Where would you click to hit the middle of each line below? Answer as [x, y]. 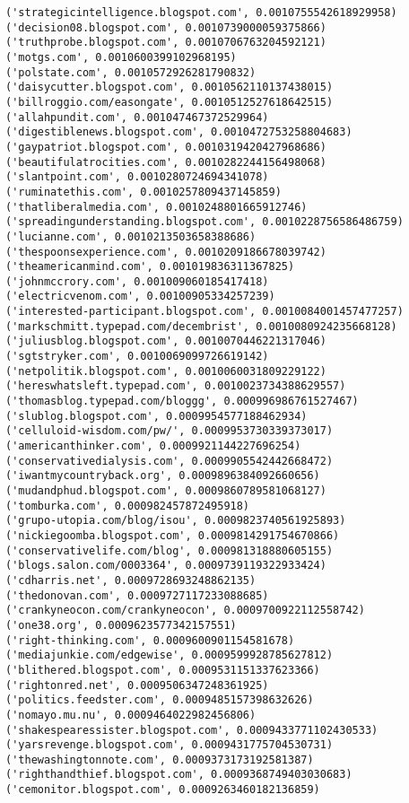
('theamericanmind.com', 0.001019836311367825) [150, 267]
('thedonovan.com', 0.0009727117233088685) [137, 595]
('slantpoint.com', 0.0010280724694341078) [137, 177]
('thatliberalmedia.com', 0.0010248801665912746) [157, 207]
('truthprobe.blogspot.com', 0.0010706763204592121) [166, 43]
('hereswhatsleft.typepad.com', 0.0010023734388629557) [176, 386]
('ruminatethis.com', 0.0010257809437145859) [144, 192]
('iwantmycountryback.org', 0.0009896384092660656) [163, 476]
